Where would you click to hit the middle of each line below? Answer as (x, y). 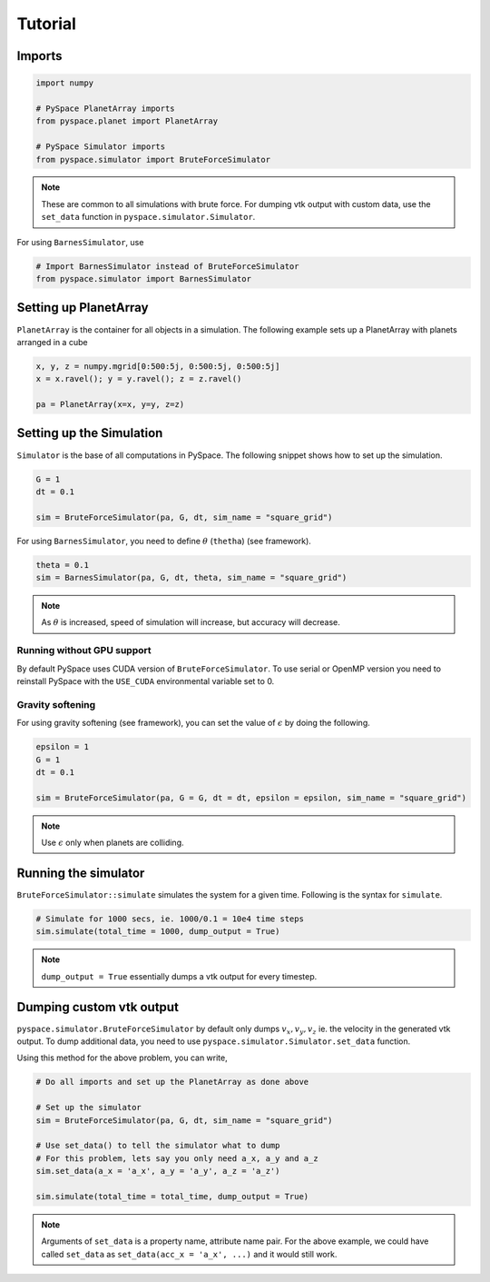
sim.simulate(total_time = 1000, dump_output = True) (158, 932)
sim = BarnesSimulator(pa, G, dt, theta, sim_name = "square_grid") (191, 578)
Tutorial (47, 24)
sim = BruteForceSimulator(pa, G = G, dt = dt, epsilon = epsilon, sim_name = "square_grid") (251, 798)
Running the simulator (81, 873)
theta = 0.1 (63, 565)
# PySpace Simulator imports (101, 147)
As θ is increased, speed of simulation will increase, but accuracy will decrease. (191, 622)
